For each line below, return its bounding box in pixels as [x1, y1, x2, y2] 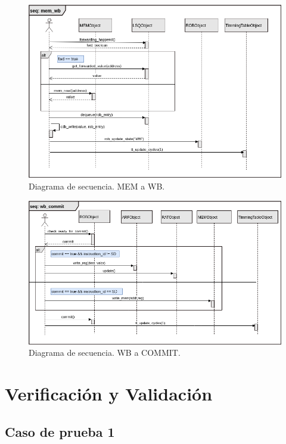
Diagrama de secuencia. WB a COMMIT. [29, 346, 181, 359]
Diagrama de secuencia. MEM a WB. [29, 180, 165, 192]
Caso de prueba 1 [5, 422, 115, 440]
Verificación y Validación [5, 381, 213, 406]
